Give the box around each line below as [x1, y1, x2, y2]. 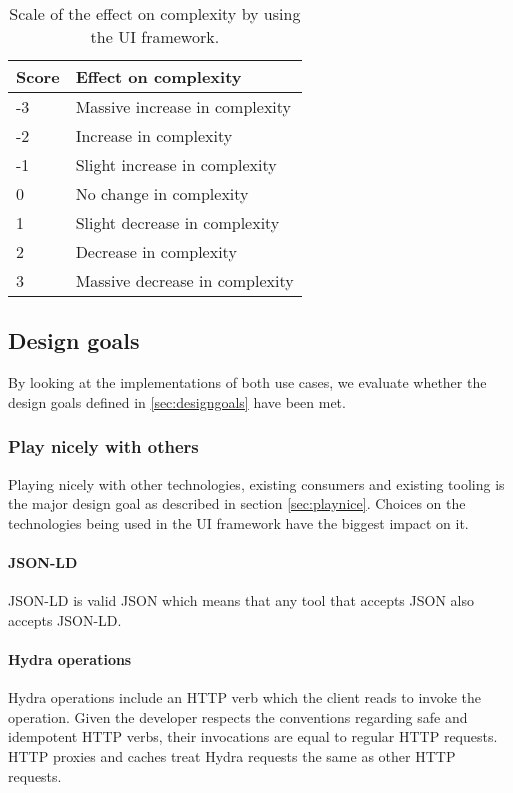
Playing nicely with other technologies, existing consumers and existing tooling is [8, 473, 505, 494]
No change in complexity [75, 182, 249, 205]
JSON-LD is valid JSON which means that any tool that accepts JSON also [8, 590, 474, 611]
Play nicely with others [8, 434, 199, 459]
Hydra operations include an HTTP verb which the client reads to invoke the [8, 687, 482, 708]
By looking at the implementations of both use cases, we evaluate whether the [8, 372, 487, 393]
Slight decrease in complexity [75, 211, 280, 234]
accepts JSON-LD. [8, 609, 122, 630]
